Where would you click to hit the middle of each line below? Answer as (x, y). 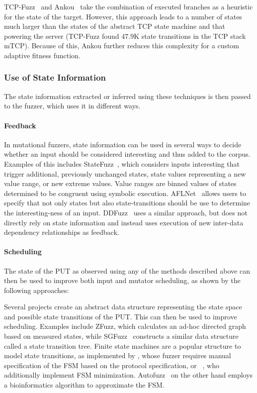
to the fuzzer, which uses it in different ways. (72, 106)
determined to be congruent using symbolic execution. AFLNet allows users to (125, 193)
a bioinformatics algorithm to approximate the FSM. (84, 385)
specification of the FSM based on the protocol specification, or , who (112, 365)
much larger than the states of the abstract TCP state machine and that (115, 26)
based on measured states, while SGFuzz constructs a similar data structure (121, 336)
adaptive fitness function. (42, 55)
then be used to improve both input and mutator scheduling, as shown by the (122, 280)
